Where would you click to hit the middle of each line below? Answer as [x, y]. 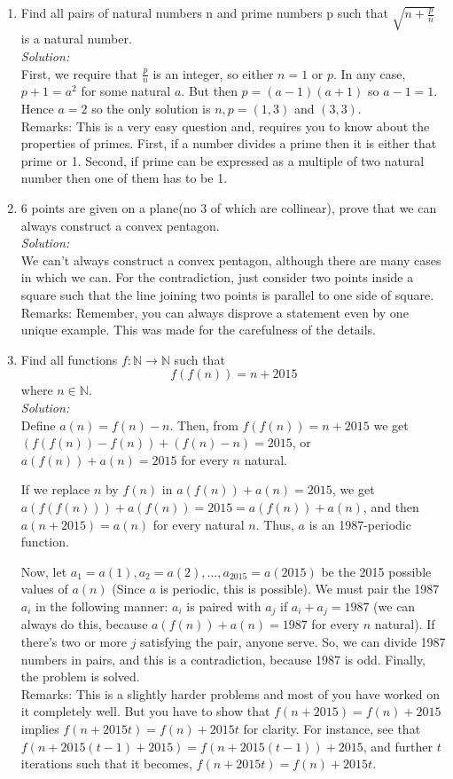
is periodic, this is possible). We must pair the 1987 [300, 589]
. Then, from [204, 425]
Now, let [44, 571]
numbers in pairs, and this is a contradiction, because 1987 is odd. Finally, [223, 659]
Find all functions [69, 359]
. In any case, [369, 73]
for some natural [126, 91]
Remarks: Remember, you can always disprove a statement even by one [215, 312]
